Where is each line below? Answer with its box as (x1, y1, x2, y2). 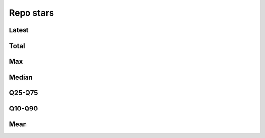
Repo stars (9, 7, 54, 18)
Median (9, 73, 33, 82)
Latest (9, 26, 29, 34)
